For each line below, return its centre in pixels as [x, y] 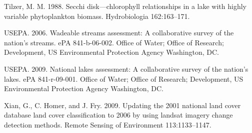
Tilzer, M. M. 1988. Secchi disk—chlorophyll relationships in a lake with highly [125, 6]
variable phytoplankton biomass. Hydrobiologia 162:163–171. [97, 16]
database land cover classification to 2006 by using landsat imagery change [118, 115]
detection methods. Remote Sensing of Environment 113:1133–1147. [108, 124]
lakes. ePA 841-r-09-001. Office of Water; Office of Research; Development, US [124, 78]
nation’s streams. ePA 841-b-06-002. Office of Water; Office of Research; [114, 42]
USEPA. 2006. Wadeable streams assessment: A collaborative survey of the [119, 33]
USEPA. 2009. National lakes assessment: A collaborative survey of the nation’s [126, 68]
